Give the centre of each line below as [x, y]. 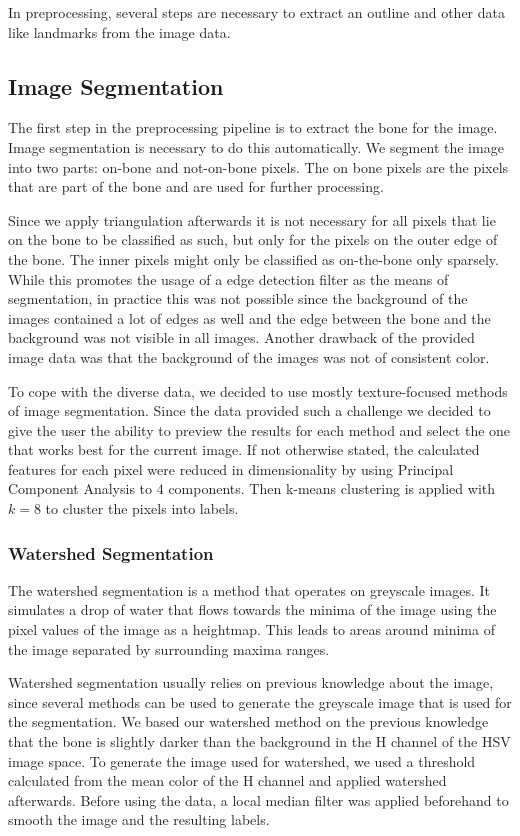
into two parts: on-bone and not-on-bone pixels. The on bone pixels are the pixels [258, 166]
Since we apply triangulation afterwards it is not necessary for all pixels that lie [252, 219]
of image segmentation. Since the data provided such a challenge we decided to [249, 410]
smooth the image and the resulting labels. [139, 819]
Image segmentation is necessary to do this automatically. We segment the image [256, 146]
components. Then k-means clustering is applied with [331, 488]
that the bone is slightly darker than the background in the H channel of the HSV [259, 741]
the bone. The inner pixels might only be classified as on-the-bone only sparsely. [253, 258]
